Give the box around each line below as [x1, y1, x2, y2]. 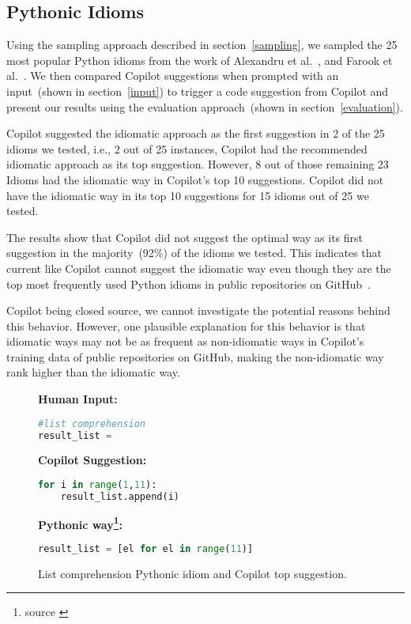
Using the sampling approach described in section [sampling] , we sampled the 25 [6, 36, 398, 53]
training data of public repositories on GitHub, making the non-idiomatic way [6, 348, 384, 365]
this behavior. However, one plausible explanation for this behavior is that [6, 317, 366, 334]
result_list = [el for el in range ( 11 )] [38, 543, 254, 555]
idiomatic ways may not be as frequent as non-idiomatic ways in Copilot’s [6, 333, 364, 350]
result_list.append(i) [60, 490, 179, 502]
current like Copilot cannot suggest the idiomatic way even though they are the [6, 259, 391, 276]
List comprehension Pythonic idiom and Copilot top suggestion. [38, 565, 347, 581]
